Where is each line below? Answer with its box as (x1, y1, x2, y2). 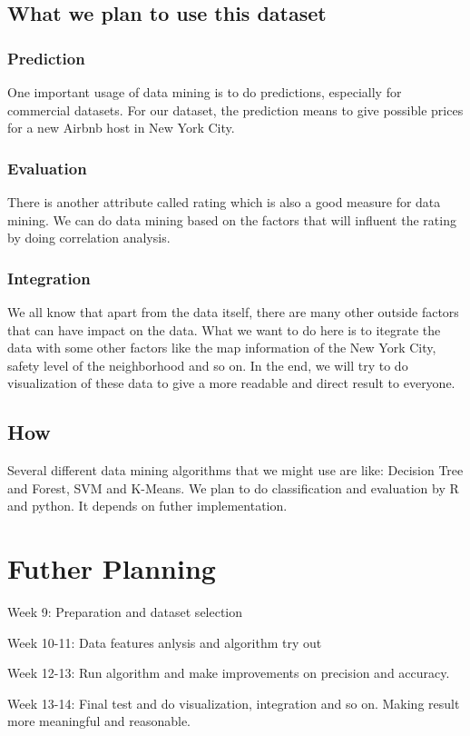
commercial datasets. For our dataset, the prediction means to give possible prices (7, 100, 464, 119)
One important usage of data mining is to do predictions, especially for (7, 83, 402, 101)
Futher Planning (7, 550, 216, 587)
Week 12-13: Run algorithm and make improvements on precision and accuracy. (7, 663, 450, 682)
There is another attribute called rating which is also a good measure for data (7, 193, 441, 211)
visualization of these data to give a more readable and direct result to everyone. (7, 373, 455, 393)
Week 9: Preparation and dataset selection (7, 602, 243, 622)
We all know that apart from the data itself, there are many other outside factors (7, 303, 459, 321)
